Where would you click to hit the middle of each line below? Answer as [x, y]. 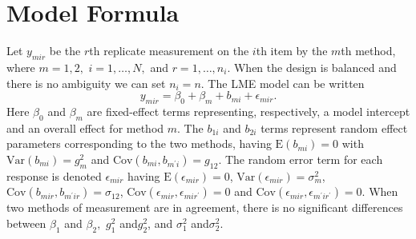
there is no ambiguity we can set [86, 83]
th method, [368, 51]
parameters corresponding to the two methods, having [139, 143]
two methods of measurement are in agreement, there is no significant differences [205, 207]
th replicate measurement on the [169, 51]
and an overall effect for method [85, 127]
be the [65, 51]
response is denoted [54, 175]
